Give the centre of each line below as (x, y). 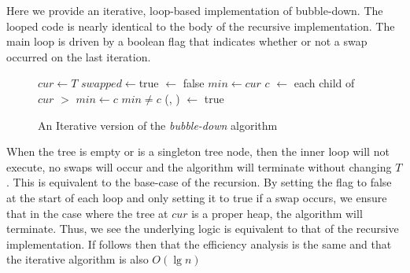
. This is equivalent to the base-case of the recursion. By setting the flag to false (199, 182)
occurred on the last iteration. (79, 56)
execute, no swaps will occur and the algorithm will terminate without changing (199, 166)
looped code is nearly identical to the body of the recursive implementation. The (201, 26)
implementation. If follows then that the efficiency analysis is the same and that (199, 243)
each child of (324, 83)
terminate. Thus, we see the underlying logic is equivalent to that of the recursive (203, 229)
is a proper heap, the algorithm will (277, 213)
